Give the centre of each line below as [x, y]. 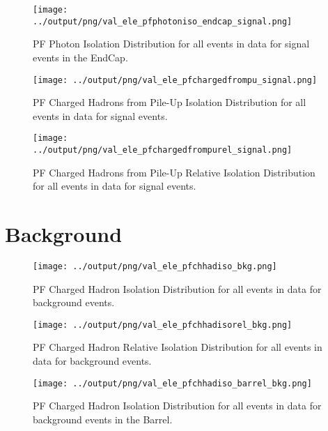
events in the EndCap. [80, 57]
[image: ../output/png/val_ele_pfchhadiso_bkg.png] [155, 266]
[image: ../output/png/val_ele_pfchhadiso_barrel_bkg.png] [172, 383]
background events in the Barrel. [103, 419]
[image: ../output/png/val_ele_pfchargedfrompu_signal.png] [175, 80]
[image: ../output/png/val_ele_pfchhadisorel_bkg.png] [163, 325]
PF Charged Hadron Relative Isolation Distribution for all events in [178, 347]
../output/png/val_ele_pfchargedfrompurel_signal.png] [163, 150]
